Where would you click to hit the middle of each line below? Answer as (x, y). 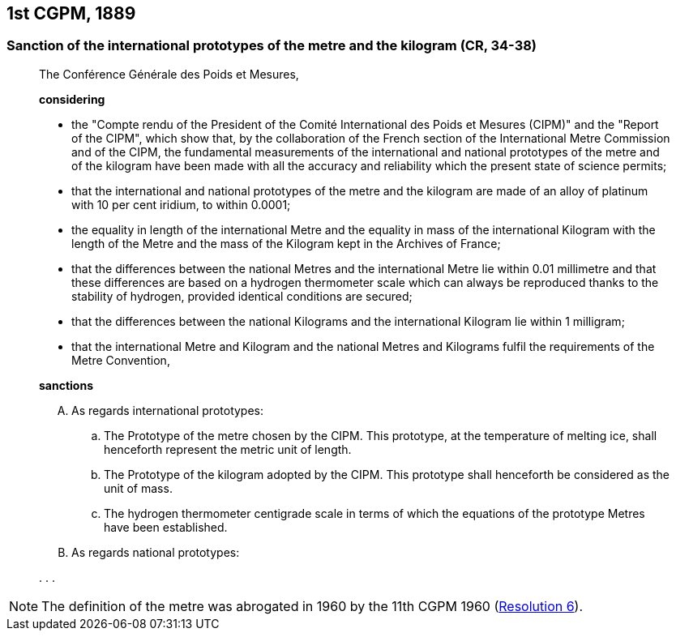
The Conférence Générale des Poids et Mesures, (169, 74)
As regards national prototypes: (156, 552)
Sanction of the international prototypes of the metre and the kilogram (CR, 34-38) (272, 46)
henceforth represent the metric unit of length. (228, 449)
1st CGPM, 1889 (71, 13)
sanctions (66, 385)
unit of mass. (138, 488)
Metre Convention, (121, 360)
